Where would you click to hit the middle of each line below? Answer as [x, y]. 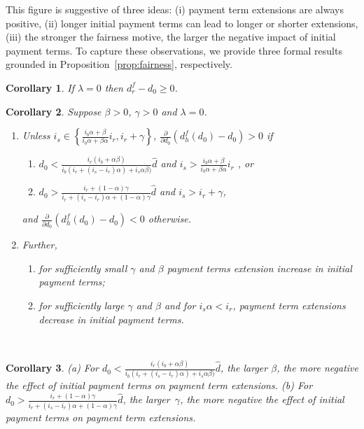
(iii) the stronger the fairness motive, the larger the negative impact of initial [171, 37]
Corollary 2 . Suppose [54, 111]
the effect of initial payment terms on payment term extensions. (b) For [159, 385]
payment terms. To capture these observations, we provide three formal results [174, 50]
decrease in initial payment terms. [111, 319]
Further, [40, 245]
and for [180, 305]
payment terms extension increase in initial [259, 268]
